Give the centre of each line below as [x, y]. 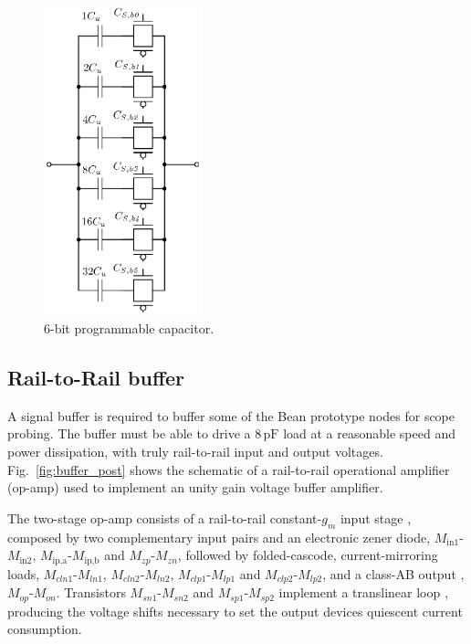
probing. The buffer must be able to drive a [129, 433]
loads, [24, 573]
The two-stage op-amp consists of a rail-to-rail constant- [165, 517]
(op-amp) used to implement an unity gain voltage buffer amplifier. [195, 487]
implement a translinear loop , [363, 592]
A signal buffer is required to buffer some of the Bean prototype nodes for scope [231, 415]
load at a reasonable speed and [369, 433]
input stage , [376, 517]
